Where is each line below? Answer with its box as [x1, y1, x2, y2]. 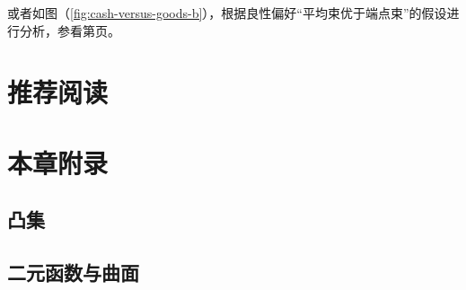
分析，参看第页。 [19, 21, 120, 40]
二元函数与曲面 [7, 259, 139, 286]
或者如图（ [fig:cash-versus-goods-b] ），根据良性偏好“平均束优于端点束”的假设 [7, 4, 447, 22]
